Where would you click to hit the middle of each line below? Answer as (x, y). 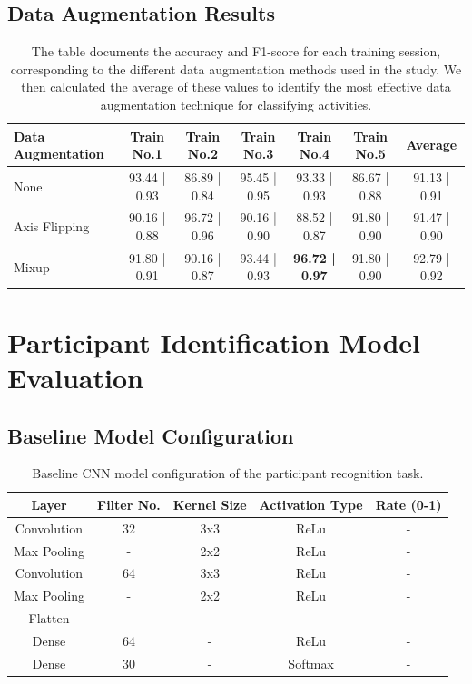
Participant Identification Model (214, 342)
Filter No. (129, 504)
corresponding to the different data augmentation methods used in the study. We (236, 68)
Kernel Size (210, 504)
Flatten (49, 618)
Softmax (311, 663)
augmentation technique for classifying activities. (236, 104)
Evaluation (75, 377)
